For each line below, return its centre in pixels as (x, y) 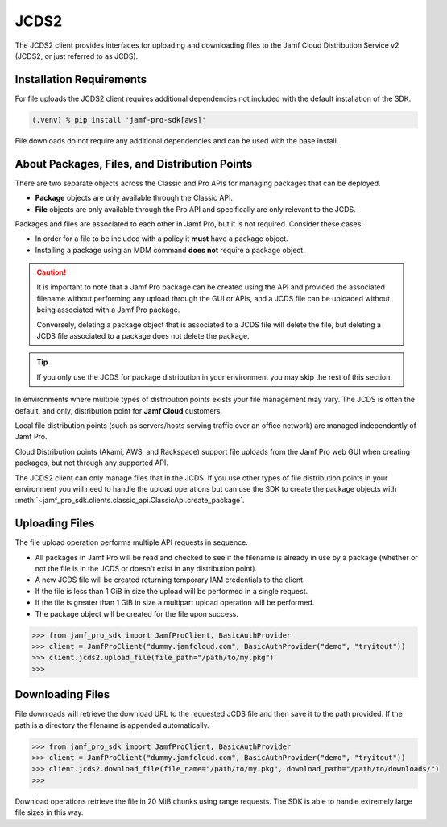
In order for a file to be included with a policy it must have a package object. (161, 239)
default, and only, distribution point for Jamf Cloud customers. (119, 410)
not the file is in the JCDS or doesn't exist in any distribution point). (146, 569)
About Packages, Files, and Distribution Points (134, 164)
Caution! (52, 272)
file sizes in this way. (49, 812)
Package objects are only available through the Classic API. (134, 198)
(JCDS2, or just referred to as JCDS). (77, 56)
